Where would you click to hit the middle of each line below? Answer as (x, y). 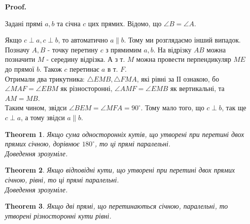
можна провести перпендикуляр (184, 59)
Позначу (17, 49)
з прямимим (124, 49)
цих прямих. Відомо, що (125, 23)
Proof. (16, 6)
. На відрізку (173, 49)
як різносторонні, (86, 88)
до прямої (20, 68)
